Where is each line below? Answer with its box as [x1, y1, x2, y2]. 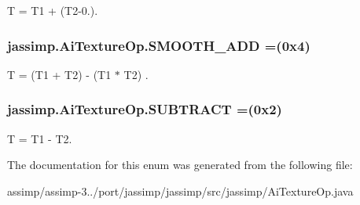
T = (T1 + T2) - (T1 [7, 66, 112, 82]
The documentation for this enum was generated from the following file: [7, 156, 353, 173]
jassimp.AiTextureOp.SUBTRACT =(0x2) [7, 99, 282, 119]
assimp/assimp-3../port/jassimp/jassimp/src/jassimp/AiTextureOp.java [7, 182, 354, 199]
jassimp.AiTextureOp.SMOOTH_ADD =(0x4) [7, 35, 310, 55]
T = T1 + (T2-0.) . [7, 2, 98, 18]
